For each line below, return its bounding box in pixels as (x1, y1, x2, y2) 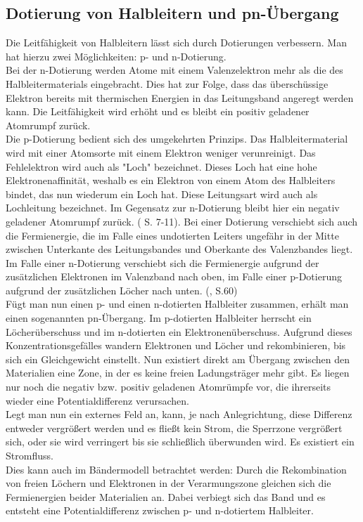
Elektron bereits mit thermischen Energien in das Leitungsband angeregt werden (6, 90, 354, 105)
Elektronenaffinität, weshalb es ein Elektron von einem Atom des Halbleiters (6, 173, 336, 188)
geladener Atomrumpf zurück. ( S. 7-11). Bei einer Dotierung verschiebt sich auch (6, 214, 358, 228)
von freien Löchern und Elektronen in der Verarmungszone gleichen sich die (6, 476, 331, 490)
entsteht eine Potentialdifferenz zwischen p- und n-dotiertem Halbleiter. (6, 503, 314, 518)
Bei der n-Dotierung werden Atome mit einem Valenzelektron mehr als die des (6, 63, 343, 77)
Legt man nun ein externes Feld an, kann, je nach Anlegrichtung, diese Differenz (6, 407, 352, 422)
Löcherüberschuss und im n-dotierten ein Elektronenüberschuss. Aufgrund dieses (6, 324, 352, 339)
